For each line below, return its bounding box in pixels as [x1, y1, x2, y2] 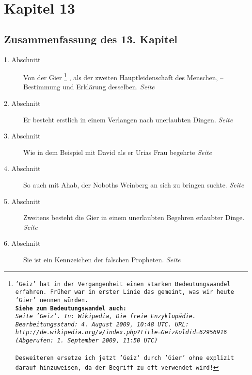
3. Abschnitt [4, 131, 41, 141]
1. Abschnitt [4, 54, 41, 64]
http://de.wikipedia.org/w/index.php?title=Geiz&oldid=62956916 [15, 329, 227, 336]
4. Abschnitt [4, 163, 41, 173]
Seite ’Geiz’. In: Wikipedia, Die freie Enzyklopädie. [15, 313, 196, 320]
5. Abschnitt [4, 196, 41, 206]
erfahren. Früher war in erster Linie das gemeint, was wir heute [15, 289, 234, 296]
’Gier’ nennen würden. [15, 296, 89, 304]
